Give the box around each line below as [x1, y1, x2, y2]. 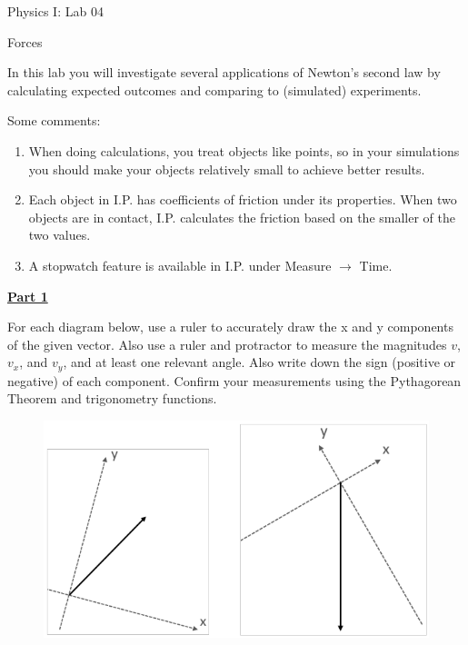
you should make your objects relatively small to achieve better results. [28, 159, 425, 178]
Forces [7, 32, 43, 51]
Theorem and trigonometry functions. [7, 389, 217, 408]
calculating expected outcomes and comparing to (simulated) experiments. [7, 80, 422, 99]
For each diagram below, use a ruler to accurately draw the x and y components [7, 317, 453, 336]
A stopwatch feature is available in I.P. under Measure [28, 255, 332, 274]
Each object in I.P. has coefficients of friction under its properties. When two [28, 190, 457, 209]
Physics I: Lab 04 [7, 2, 104, 20]
